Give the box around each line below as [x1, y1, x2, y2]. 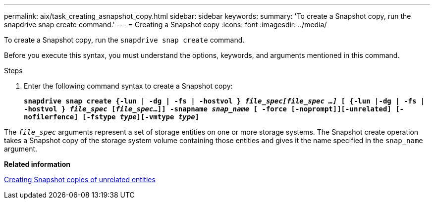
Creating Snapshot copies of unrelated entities [4, 175, 156, 184]
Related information [4, 160, 71, 168]
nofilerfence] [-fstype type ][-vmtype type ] [24, 113, 200, 121]
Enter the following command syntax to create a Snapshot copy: [24, 82, 233, 90]
